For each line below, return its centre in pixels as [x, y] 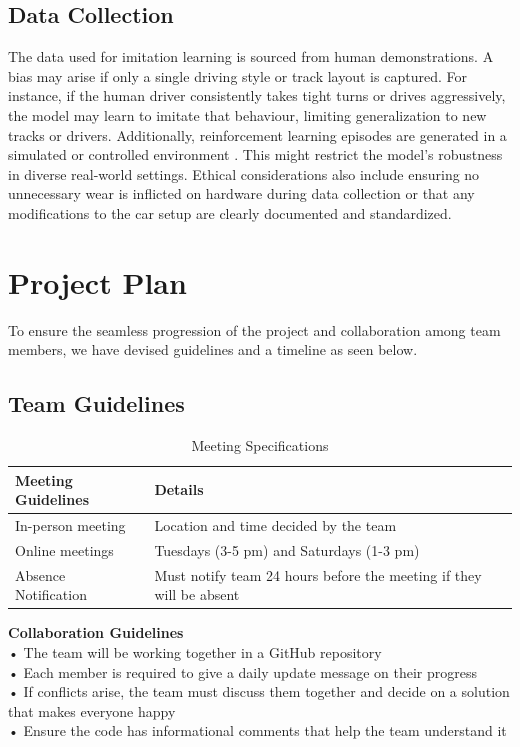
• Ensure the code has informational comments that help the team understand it [257, 730]
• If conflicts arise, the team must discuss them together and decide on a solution [259, 691]
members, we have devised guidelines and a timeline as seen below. [213, 349]
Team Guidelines [96, 403]
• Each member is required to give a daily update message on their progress [242, 671]
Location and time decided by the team [275, 525]
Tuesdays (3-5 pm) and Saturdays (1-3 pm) [287, 549]
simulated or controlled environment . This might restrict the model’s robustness [255, 154]
